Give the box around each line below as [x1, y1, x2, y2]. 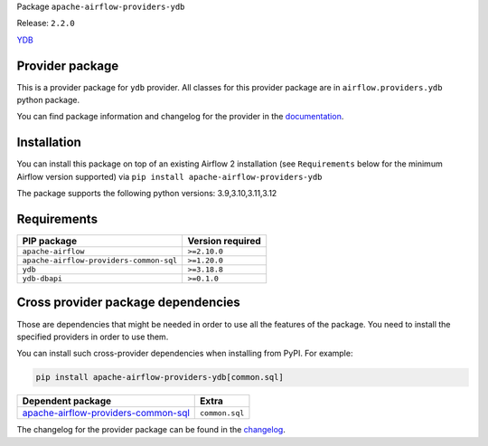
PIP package [22, 235, 77, 248]
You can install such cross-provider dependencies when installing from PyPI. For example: [16, 348, 353, 359]
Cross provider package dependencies [16, 295, 241, 310]
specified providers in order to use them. [16, 331, 169, 342]
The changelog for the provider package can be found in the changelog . [16, 424, 286, 435]
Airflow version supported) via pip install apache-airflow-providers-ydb [16, 171, 323, 182]
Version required [187, 235, 261, 248]
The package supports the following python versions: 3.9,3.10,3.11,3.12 [16, 188, 277, 199]
